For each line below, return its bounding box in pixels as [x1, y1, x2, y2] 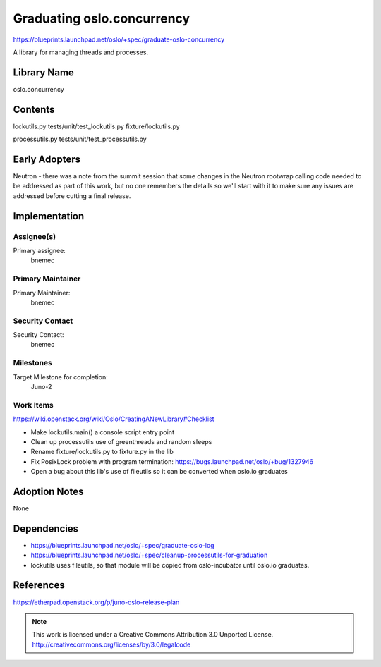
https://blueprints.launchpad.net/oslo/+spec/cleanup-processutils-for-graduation [30, 551, 268, 560]
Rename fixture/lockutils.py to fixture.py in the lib [30, 448, 174, 456]
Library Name [13, 66, 74, 78]
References [13, 579, 65, 592]
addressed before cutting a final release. [13, 191, 131, 200]
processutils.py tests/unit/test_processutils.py [13, 135, 147, 144]
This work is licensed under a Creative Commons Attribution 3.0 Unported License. [32, 630, 274, 639]
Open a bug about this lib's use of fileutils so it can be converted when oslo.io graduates [30, 467, 289, 476]
